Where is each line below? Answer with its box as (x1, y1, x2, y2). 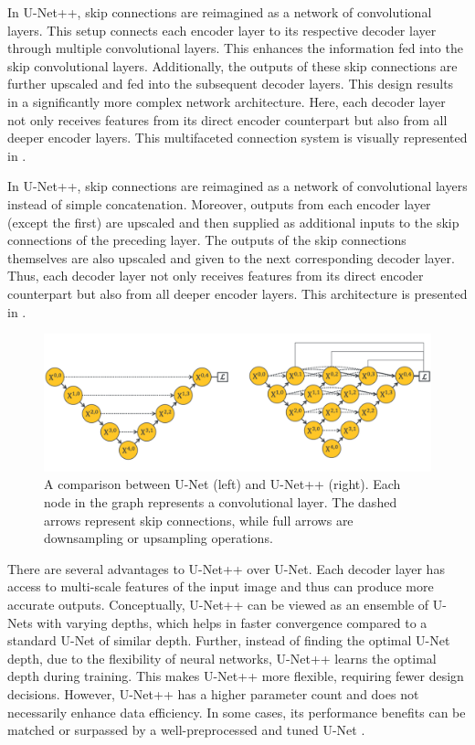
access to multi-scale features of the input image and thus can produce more (7, 577, 434, 596)
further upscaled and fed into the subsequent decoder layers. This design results (7, 74, 454, 93)
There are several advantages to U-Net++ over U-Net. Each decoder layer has (7, 559, 445, 578)
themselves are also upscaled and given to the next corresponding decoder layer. (7, 248, 455, 267)
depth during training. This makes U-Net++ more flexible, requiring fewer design (7, 666, 464, 686)
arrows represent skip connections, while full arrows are (44, 510, 354, 529)
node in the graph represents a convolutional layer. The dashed (44, 493, 397, 511)
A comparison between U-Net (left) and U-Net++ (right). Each (44, 474, 401, 494)
